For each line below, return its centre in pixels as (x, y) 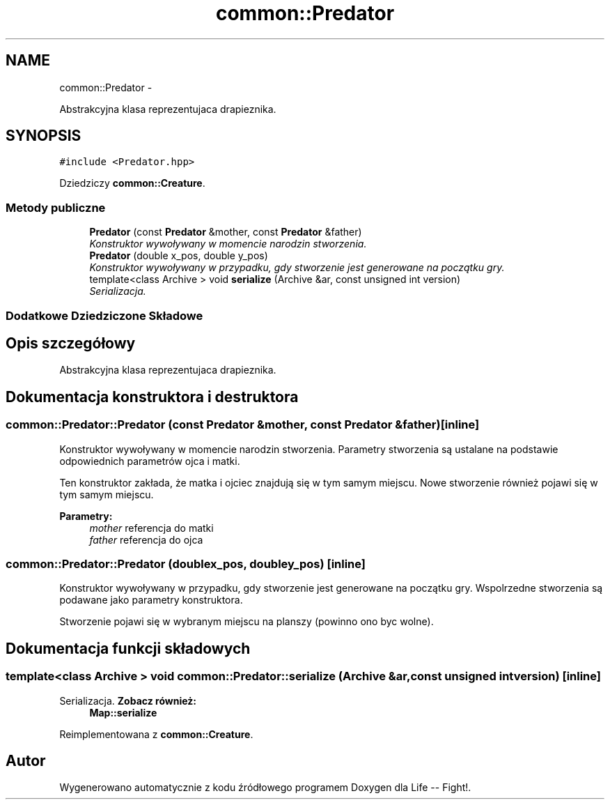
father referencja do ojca (146, 539)
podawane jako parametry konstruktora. (151, 600)
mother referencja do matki (151, 528)
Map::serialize (123, 712)
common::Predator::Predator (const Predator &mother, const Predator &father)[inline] (243, 425)
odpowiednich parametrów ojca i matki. (150, 461)
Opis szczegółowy (71, 343)
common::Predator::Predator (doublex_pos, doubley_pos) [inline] (186, 564)
